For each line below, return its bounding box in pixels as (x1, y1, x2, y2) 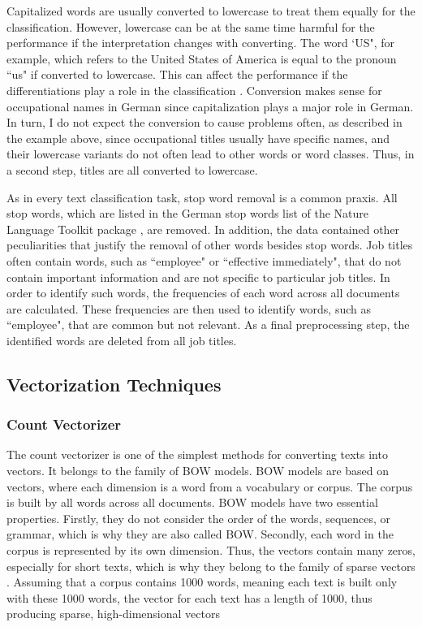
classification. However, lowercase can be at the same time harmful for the (6, 18, 375, 35)
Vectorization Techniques (6, 371, 222, 396)
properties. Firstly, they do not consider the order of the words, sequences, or (6, 509, 391, 526)
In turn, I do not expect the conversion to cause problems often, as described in (6, 114, 403, 131)
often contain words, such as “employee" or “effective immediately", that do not (6, 252, 402, 269)
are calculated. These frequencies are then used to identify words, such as (6, 300, 371, 317)
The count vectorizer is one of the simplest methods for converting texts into (6, 446, 388, 463)
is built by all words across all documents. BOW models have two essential (6, 494, 378, 511)
